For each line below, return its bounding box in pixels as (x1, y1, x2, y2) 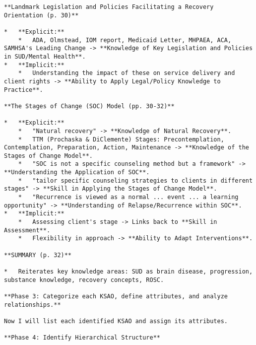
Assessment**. (4, 226, 51, 234)
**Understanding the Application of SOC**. (4, 169, 150, 176)
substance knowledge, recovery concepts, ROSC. (4, 276, 164, 283)
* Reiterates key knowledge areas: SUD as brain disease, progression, (4, 268, 253, 275)
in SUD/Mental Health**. (4, 53, 86, 60)
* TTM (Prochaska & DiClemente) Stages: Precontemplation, (18, 136, 224, 143)
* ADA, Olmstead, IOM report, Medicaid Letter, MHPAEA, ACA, (18, 36, 232, 44)
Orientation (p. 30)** (4, 11, 79, 19)
